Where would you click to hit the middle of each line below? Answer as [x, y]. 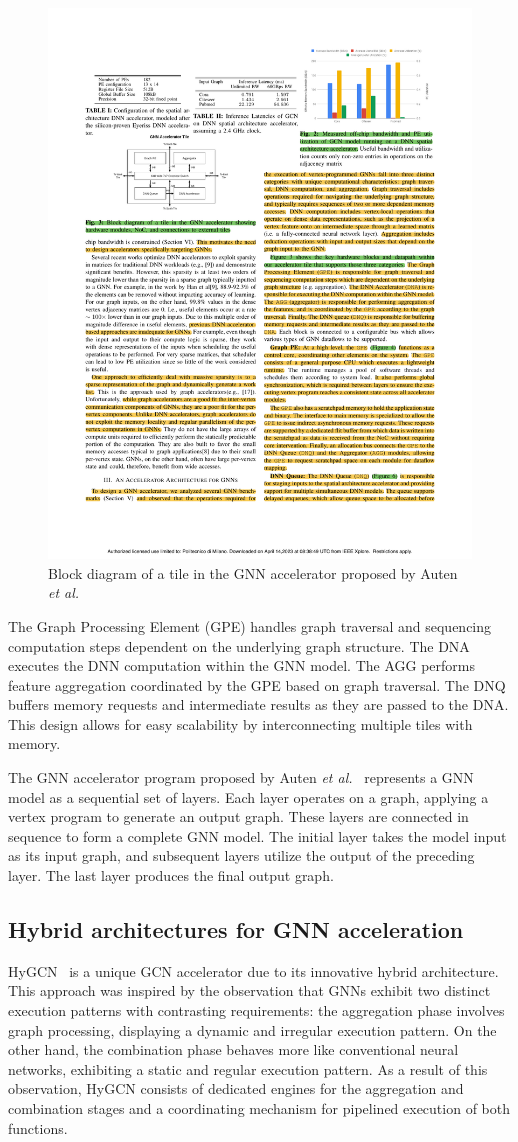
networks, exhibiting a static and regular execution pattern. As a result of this [248, 1068]
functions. [38, 1127]
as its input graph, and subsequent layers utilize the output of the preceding [241, 855]
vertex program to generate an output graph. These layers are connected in [238, 816]
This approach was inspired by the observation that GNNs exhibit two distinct [249, 990]
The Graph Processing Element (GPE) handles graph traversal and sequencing [250, 625]
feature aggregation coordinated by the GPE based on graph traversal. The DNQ [257, 684]
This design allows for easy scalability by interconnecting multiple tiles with [240, 723]
